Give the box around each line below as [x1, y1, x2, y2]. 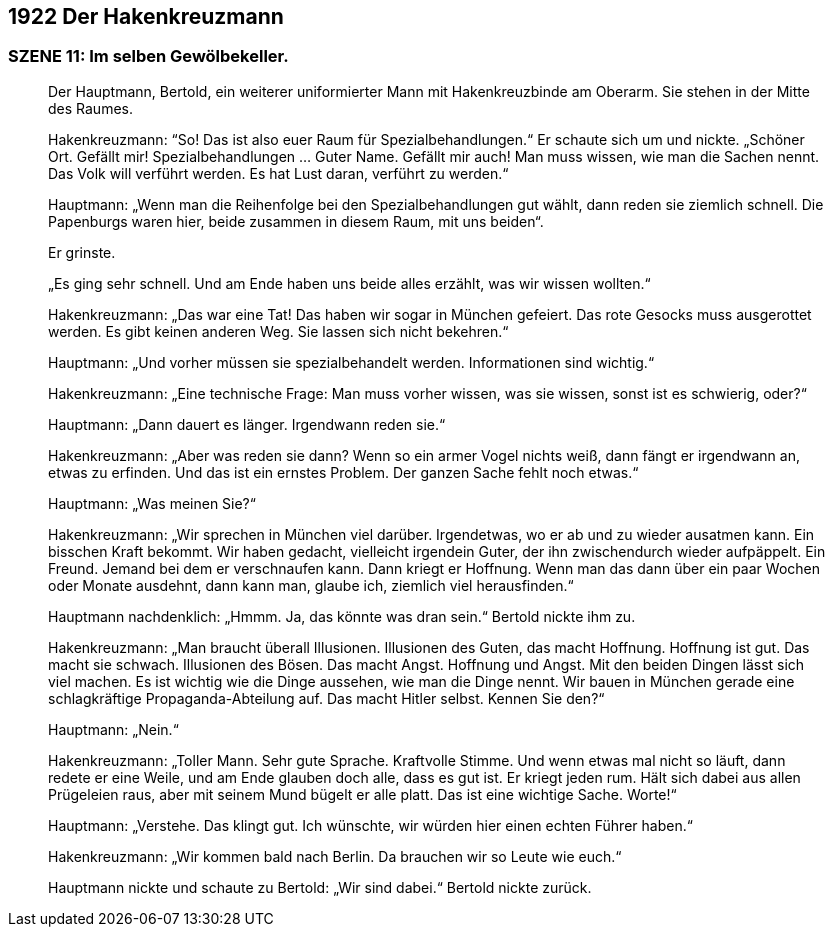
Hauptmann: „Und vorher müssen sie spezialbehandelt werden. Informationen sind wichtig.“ [48, 353, 655, 371]
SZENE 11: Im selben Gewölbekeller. [8, 46, 289, 67]
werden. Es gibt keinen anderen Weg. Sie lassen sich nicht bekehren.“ [48, 322, 509, 340]
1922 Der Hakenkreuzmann [8, 4, 284, 29]
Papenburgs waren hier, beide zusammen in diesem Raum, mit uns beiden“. [48, 212, 544, 230]
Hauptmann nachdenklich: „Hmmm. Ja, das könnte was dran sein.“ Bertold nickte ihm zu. [48, 607, 636, 625]
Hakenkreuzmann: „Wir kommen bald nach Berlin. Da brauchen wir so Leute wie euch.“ [48, 847, 622, 865]
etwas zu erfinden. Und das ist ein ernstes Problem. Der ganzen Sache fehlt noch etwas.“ [48, 463, 639, 481]
